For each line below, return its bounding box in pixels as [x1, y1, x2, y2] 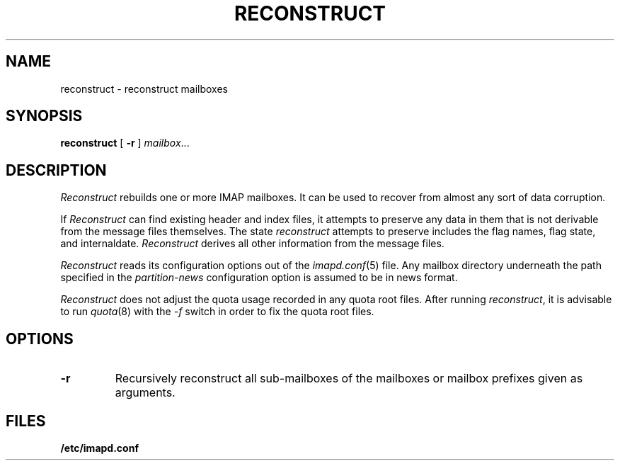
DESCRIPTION [6, 161, 107, 179]
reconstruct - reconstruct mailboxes [60, 82, 229, 95]
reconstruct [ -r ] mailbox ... [60, 137, 190, 149]
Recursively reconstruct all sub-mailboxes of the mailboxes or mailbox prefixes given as [115, 371, 583, 386]
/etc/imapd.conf [60, 441, 139, 454]
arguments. [115, 385, 176, 400]
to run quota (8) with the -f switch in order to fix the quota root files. [60, 305, 374, 318]
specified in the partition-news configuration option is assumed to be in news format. [60, 271, 458, 284]
